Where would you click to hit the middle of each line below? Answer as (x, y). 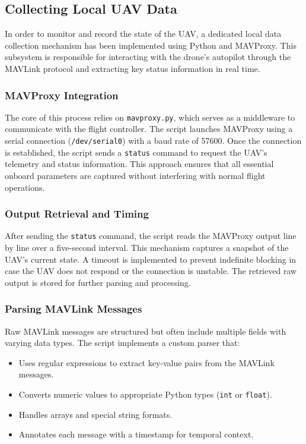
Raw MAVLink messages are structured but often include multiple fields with (146, 331)
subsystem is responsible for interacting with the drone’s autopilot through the (148, 57)
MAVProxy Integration (62, 95)
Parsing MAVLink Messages (74, 309)
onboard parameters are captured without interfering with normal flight (135, 175)
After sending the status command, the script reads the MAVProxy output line (151, 236)
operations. (25, 187)
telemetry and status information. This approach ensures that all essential (139, 164)
